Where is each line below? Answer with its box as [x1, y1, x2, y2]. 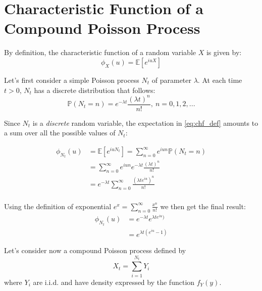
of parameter [151, 74, 192, 85]
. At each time [197, 74, 242, 85]
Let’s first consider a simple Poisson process [4, 74, 139, 85]
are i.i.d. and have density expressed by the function [33, 276, 195, 287]
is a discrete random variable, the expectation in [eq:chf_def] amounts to [32, 117, 258, 128]
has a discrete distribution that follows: [34, 84, 155, 95]
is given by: [206, 47, 242, 58]
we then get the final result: [160, 201, 246, 211]
